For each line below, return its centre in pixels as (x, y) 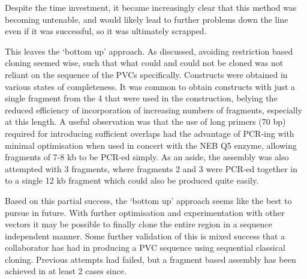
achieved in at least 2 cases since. (66, 271)
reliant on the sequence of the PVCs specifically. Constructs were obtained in (146, 74)
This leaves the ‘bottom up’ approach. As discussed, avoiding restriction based (149, 51)
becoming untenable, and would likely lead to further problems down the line (147, 19)
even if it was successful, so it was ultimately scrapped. (106, 31)
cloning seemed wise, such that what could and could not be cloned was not (144, 63)
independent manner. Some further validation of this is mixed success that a (145, 235)
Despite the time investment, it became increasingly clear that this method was (151, 7)
